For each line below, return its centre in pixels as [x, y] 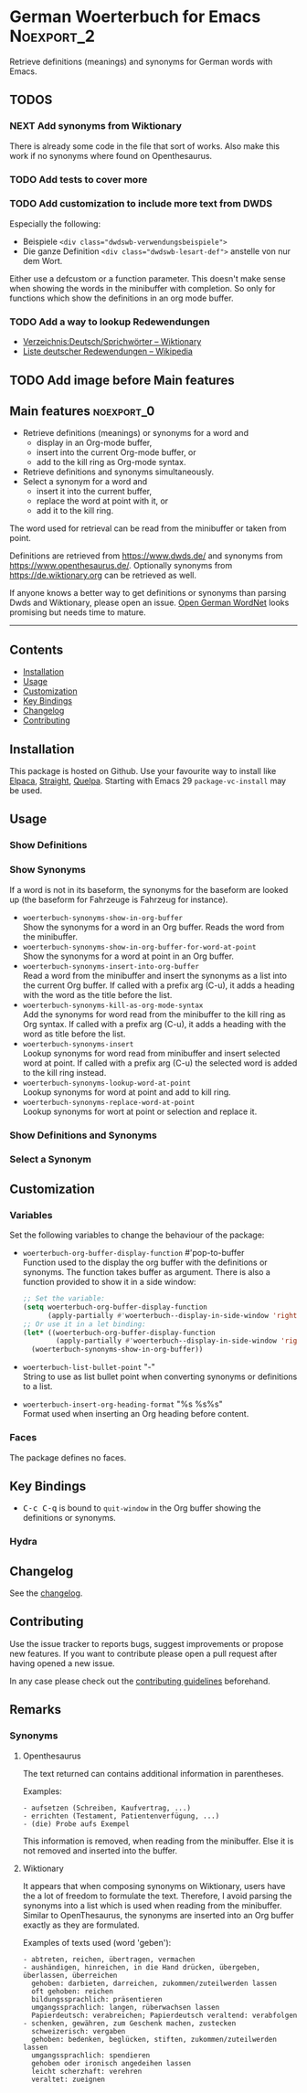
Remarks [36, 1710]
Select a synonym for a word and [85, 482]
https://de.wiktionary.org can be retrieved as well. [103, 575]
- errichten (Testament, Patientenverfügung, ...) [121, 1816]
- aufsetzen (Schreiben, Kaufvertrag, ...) [107, 1808]
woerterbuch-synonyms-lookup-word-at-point [107, 1083]
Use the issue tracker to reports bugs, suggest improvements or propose [147, 1643]
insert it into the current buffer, [94, 492]
